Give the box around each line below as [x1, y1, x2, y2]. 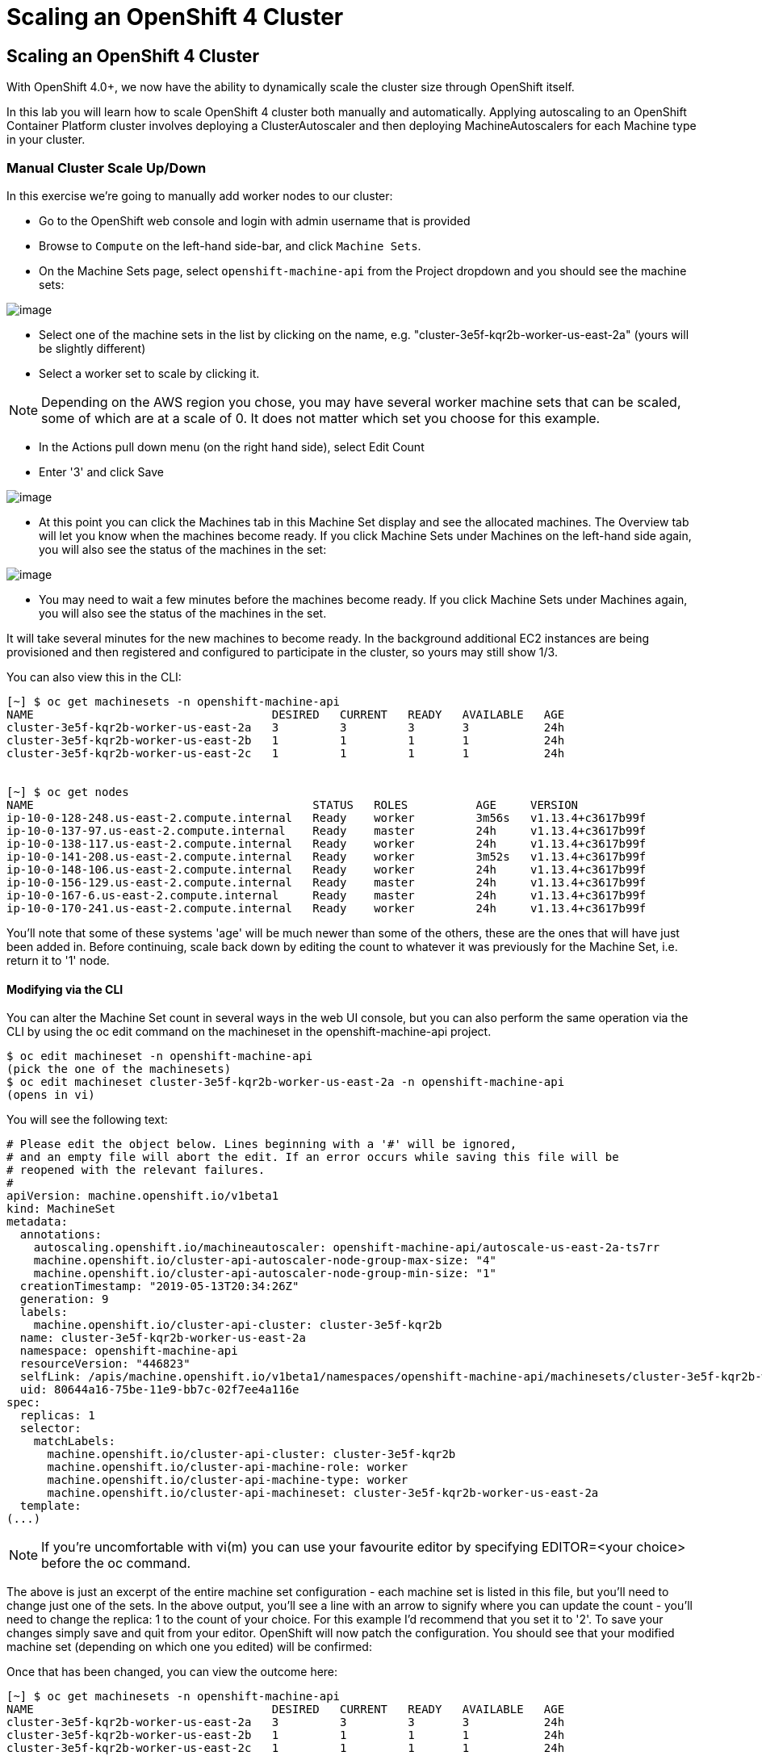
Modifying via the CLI [6, 982, 124, 996]
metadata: [6, 1215, 68, 1229]
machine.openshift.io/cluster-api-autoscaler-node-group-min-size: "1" [33, 1267, 496, 1280]
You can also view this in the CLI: [6, 669, 182, 684]
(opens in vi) [6, 1088, 95, 1102]
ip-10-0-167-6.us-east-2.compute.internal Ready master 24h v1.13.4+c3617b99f [6, 888, 647, 902]
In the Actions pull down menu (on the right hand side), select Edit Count [39, 439, 425, 454]
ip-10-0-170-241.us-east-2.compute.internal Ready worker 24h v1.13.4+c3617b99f [6, 901, 647, 915]
